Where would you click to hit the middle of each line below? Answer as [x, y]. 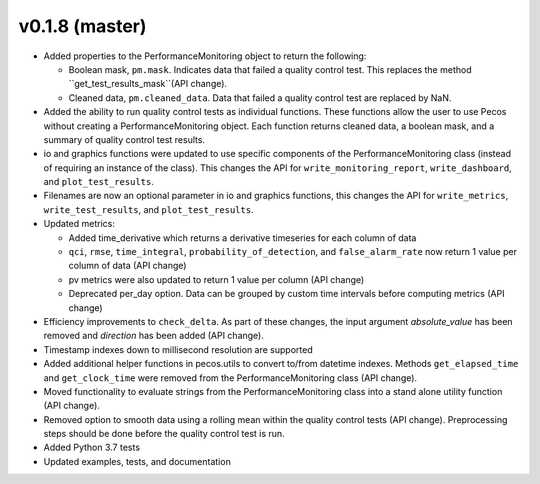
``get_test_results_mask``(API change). [148, 84]
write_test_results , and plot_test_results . [148, 209]
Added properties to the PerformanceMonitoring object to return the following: [205, 56]
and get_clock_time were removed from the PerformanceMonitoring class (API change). [230, 377]
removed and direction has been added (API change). [153, 336]
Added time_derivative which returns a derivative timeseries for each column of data [242, 237]
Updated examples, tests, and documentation [137, 461]
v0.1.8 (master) [82, 26]
